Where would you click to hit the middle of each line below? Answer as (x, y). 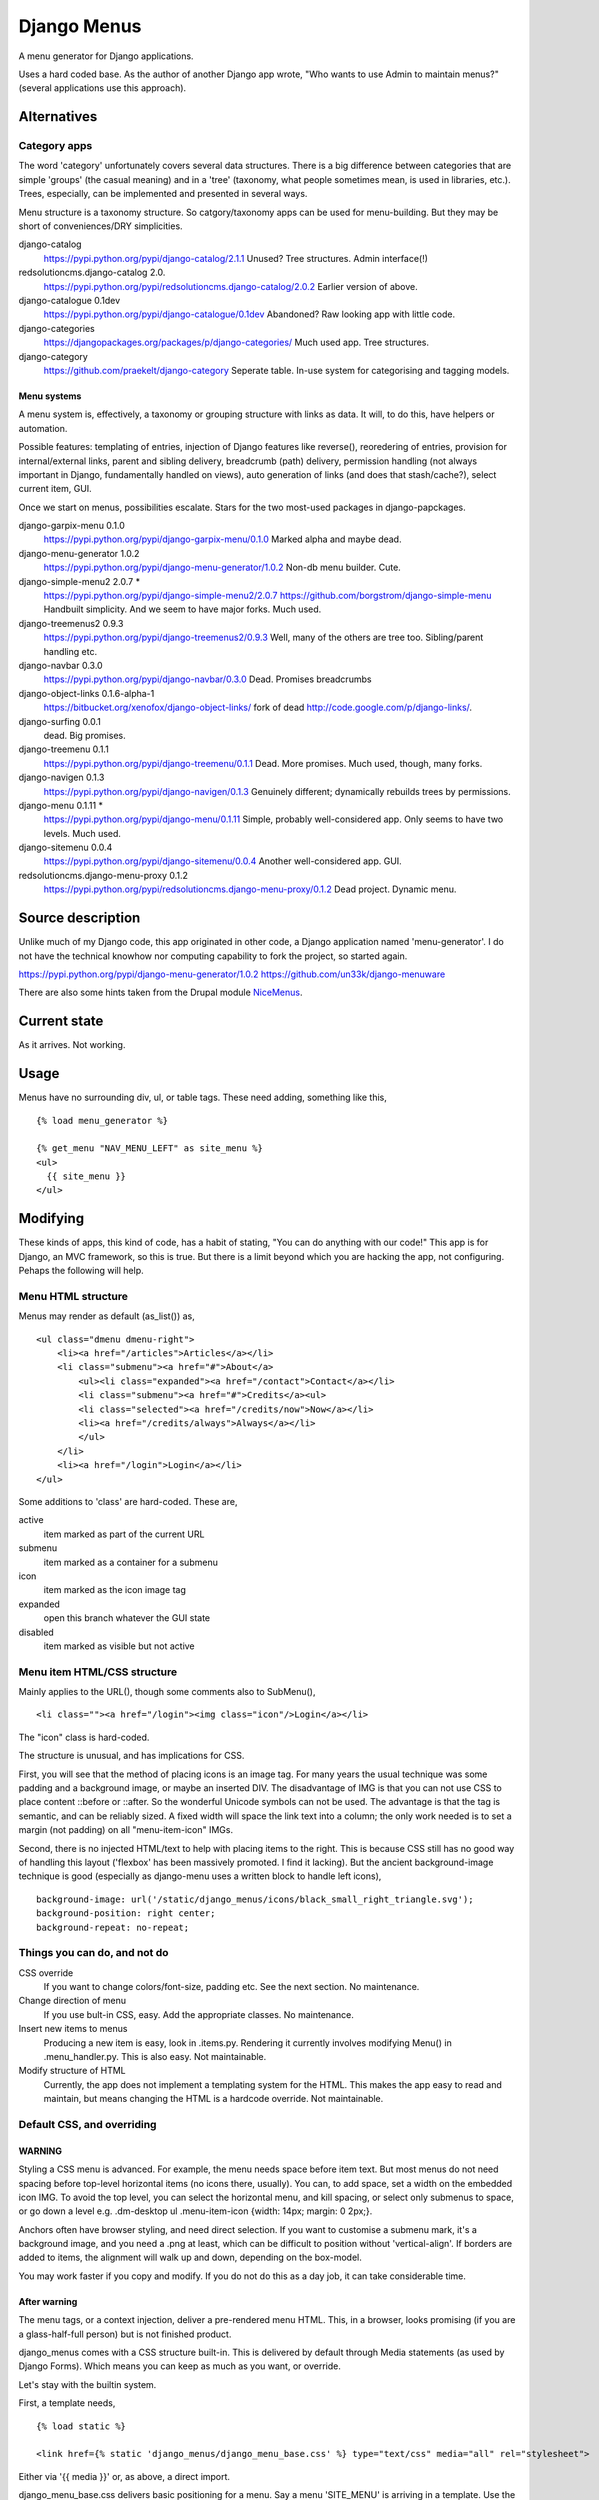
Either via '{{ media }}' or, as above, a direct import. (124, 2476)
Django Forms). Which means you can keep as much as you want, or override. (180, 2366)
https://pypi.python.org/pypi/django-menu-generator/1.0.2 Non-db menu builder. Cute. (222, 567)
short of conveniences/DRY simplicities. (101, 226)
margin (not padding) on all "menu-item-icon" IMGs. (126, 1830)
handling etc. (70, 651)
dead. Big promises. (84, 735)
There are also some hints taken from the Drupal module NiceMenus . (160, 992)
